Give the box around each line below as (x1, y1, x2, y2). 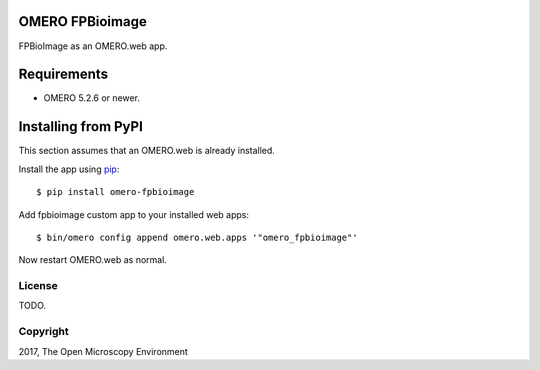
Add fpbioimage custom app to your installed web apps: (18, 208, 250, 220)
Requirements (18, 66, 109, 83)
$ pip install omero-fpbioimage (36, 186, 195, 198)
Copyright (18, 325, 69, 339)
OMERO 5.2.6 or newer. (43, 92, 140, 104)
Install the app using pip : (18, 163, 120, 175)
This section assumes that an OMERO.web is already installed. (18, 145, 275, 157)
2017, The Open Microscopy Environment (18, 345, 189, 357)
